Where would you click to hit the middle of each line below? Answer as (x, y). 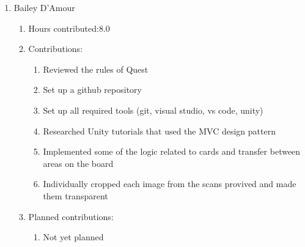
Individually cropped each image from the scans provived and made (170, 184)
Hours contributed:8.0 (69, 28)
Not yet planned (73, 237)
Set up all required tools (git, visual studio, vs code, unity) (153, 110)
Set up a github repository (92, 90)
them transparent (75, 195)
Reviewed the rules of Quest (96, 69)
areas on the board (78, 163)
